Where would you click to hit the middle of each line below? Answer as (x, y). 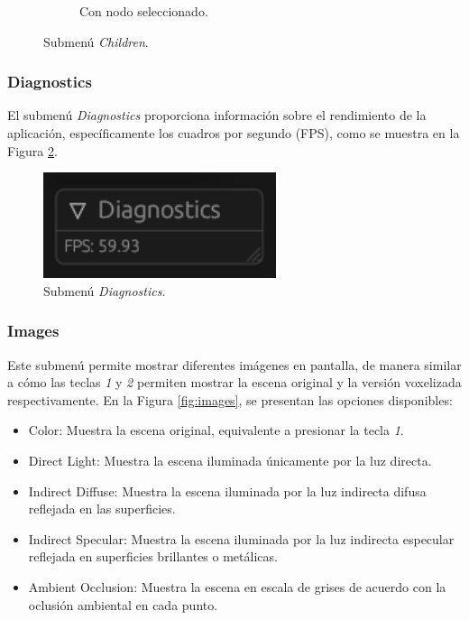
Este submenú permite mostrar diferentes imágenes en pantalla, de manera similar (234, 364)
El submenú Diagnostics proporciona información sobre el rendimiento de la (217, 115)
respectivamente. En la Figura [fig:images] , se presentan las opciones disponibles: (230, 399)
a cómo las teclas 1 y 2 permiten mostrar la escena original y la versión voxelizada (234, 382)
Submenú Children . (96, 41)
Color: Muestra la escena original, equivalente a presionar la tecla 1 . (216, 430)
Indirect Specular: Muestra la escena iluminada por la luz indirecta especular (241, 538)
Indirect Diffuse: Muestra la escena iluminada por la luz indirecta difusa (227, 490)
